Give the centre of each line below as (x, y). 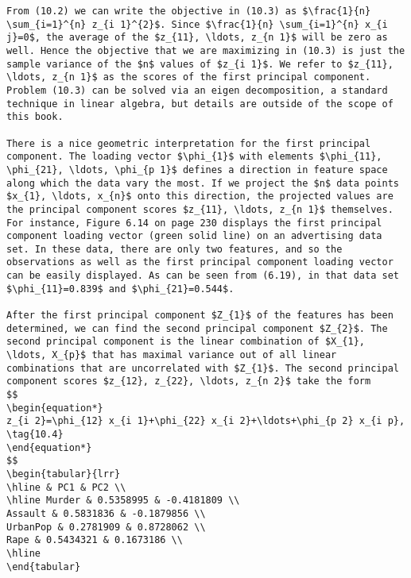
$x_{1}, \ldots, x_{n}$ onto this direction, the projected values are (200, 197)
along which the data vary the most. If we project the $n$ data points (203, 183)
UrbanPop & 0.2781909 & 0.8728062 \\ (106, 527)
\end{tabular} (44, 566)
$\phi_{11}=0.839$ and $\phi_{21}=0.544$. (120, 289)
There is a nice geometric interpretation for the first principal (189, 143)
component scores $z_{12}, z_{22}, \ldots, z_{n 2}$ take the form (189, 381)
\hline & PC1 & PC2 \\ (66, 487)
